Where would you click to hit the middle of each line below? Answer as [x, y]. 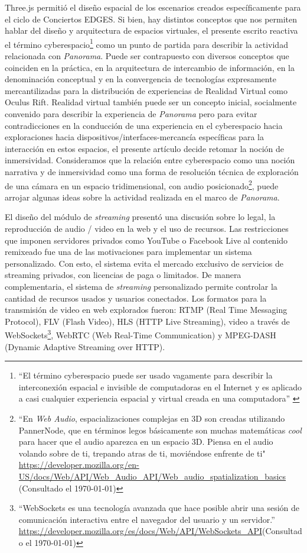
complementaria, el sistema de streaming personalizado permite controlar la [141, 286]
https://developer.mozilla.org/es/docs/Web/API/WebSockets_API [141, 531]
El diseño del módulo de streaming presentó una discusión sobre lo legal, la [140, 217]
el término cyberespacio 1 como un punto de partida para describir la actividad [146, 43]
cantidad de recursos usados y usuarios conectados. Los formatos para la [136, 298]
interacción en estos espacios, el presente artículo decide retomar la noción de [145, 148]
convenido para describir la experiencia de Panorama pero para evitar [131, 114]
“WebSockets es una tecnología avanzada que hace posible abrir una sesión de [159, 508]
